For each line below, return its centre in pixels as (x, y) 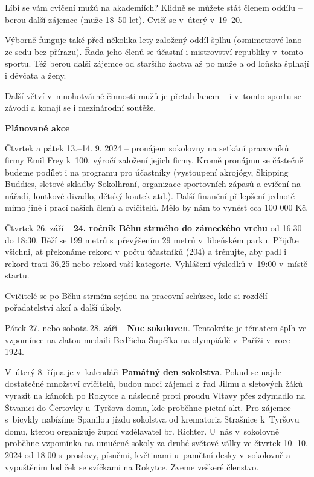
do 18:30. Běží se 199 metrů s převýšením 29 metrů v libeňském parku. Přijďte (152, 239)
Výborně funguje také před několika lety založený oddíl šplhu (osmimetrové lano (153, 40)
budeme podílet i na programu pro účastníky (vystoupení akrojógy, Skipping (147, 172)
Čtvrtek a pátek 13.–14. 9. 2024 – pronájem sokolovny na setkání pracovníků (147, 148)
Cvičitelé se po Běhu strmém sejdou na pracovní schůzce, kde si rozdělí (136, 295)
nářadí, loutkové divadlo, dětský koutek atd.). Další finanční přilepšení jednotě (150, 195)
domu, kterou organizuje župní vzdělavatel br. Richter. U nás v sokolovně (142, 431)
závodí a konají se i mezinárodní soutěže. (81, 107)
